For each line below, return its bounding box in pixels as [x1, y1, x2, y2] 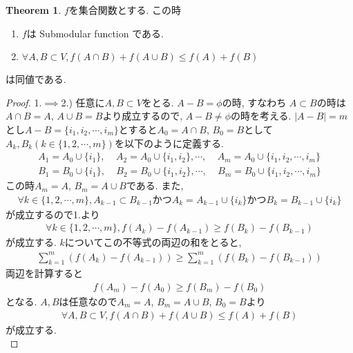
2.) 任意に [61, 95, 105, 109]
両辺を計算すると [6, 266, 83, 280]
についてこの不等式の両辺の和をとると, [64, 235, 242, 249]
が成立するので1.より [6, 207, 100, 221]
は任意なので [59, 294, 117, 309]
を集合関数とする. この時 [68, 3, 181, 17]
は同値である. [6, 72, 66, 86]
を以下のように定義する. [114, 135, 224, 150]
